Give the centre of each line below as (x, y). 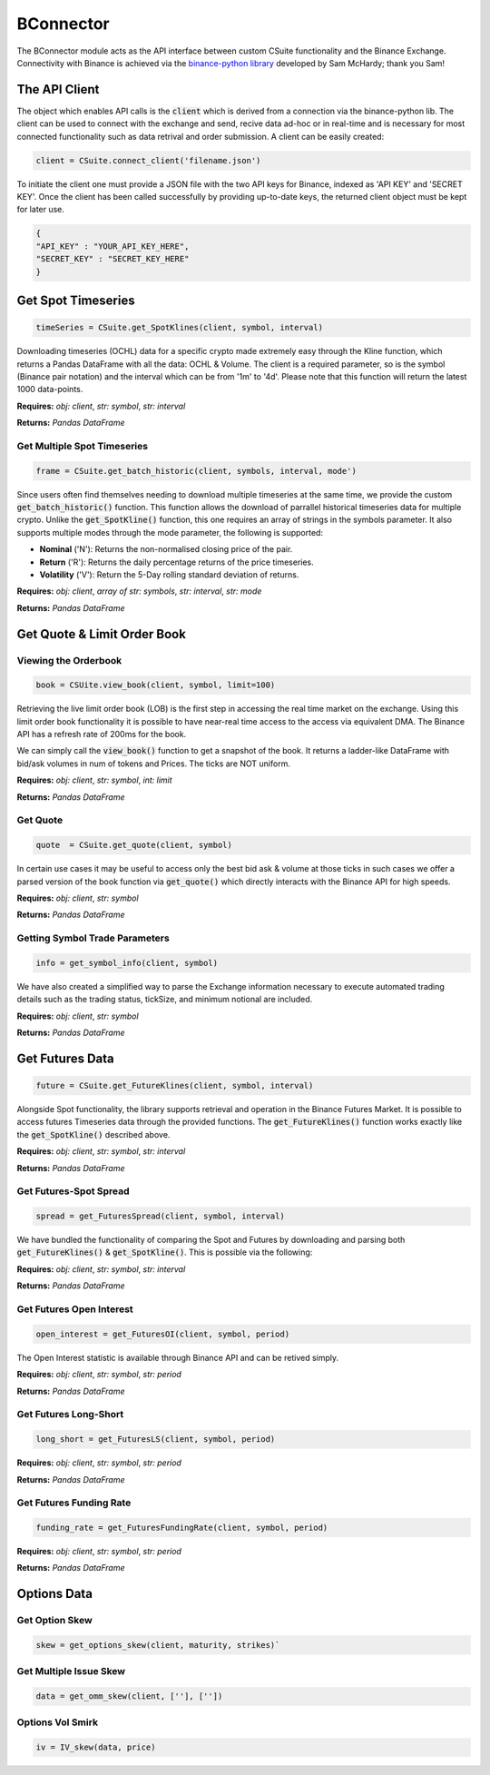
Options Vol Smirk (58, 1722)
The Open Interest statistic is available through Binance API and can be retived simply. (178, 1357)
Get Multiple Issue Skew (71, 1671)
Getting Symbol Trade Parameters (93, 938)
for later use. (41, 210)
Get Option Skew (54, 1621)
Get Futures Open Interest (75, 1309)
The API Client (58, 89)
